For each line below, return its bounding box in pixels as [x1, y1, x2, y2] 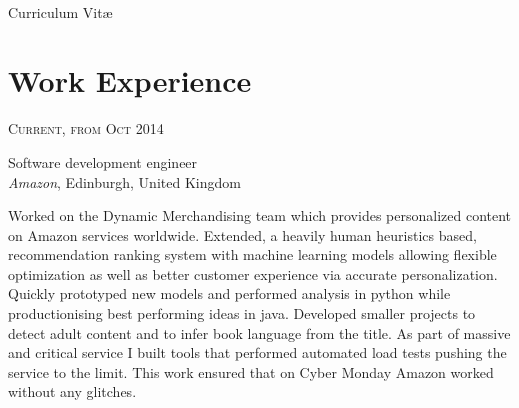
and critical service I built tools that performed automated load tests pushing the [8, 342, 507, 363]
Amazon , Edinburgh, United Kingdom [8, 171, 241, 192]
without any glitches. [8, 381, 137, 402]
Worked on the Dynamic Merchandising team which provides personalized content [8, 205, 512, 226]
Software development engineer [8, 151, 198, 172]
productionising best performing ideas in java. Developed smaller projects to [8, 303, 476, 324]
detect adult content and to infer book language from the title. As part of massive [8, 322, 511, 343]
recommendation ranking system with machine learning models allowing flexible [8, 244, 497, 265]
